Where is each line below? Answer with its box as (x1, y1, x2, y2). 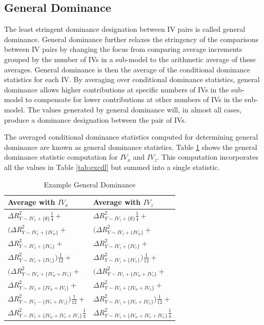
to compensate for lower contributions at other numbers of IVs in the (25, 94, 242, 105)
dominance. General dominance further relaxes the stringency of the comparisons (4, 33, 259, 44)
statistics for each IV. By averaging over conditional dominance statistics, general (4, 74, 260, 85)
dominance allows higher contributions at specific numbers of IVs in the (4, 84, 229, 94)
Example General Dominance (44, 179, 136, 189)
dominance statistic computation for (4, 151, 118, 162)
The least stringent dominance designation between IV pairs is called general (4, 24, 246, 34)
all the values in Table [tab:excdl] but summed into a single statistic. (4, 161, 220, 172)
